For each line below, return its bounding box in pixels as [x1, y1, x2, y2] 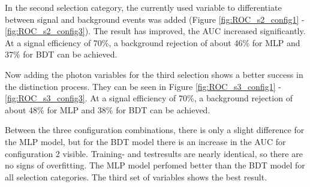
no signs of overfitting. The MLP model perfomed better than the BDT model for [5, 159, 305, 171]
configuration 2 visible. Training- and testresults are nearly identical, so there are [5, 147, 303, 159]
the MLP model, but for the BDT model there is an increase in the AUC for [5, 135, 286, 147]
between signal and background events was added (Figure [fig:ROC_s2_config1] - [5, 13, 305, 25]
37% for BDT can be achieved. [5, 48, 118, 61]
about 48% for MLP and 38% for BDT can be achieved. [5, 103, 210, 116]
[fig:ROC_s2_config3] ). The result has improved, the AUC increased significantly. [5, 25, 306, 37]
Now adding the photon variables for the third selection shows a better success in [5, 68, 303, 80]
